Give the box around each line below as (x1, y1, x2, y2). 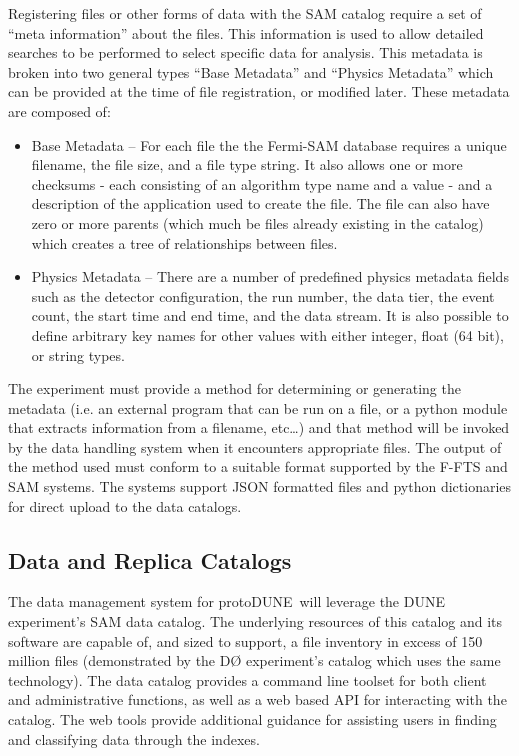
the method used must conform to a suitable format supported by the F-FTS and (8, 456, 508, 477)
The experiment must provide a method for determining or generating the (8, 378, 461, 399)
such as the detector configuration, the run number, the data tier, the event (31, 285, 495, 306)
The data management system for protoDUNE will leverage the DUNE (8, 591, 445, 612)
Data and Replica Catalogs (8, 544, 292, 575)
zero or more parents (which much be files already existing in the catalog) (31, 212, 484, 233)
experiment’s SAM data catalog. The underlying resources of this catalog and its (8, 611, 503, 632)
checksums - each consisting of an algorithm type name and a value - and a (31, 173, 493, 194)
